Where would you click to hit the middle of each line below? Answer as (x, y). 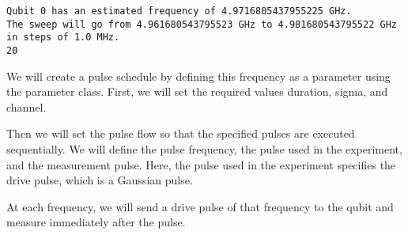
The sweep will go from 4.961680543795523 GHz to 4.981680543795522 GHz (202, 24)
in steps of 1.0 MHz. (63, 38)
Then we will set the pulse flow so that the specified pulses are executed (181, 133)
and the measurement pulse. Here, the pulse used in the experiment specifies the (201, 164)
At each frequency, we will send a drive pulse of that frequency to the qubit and (200, 206)
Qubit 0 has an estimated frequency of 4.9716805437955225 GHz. (179, 11)
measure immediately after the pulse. (96, 222)
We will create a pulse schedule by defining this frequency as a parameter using (198, 76)
